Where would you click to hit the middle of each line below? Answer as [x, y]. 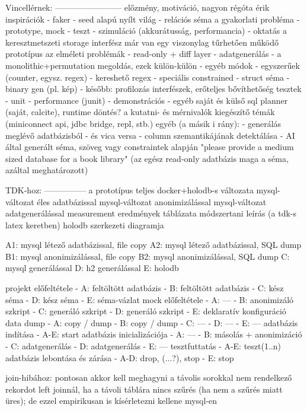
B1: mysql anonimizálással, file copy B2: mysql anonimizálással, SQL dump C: [148, 256]
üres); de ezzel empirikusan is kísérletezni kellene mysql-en [111, 401]
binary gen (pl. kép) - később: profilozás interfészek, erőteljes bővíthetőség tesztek [153, 89]
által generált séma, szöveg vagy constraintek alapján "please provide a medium [150, 147]
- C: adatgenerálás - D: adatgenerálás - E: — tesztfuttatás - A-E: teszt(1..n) [143, 346]
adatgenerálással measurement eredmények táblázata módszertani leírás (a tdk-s [151, 213]
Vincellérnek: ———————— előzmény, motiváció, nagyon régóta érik [137, 7]
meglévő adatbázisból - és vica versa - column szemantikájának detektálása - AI [150, 135]
